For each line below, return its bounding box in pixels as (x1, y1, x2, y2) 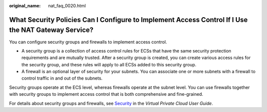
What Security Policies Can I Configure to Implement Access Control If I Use (9, 15, 248, 24)
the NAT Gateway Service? (9, 26, 94, 34)
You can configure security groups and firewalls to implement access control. (9, 39, 168, 45)
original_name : (9, 3, 41, 8)
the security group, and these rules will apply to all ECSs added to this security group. (21, 61, 197, 67)
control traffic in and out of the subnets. (21, 75, 103, 81)
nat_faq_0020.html (48, 3, 86, 8)
